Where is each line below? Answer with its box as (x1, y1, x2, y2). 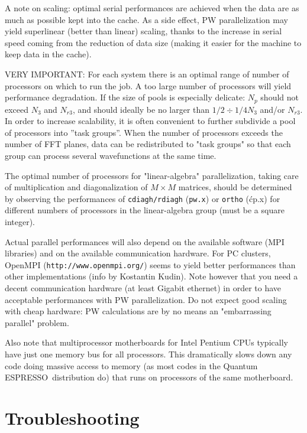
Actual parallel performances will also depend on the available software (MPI (5, 235, 285, 248)
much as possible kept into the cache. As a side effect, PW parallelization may (5, 13, 288, 25)
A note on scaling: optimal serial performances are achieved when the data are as (5, 2, 299, 14)
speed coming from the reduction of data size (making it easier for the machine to (5, 36, 302, 48)
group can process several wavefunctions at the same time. (5, 149, 216, 161)
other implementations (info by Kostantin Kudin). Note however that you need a (5, 270, 298, 282)
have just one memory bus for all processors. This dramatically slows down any (5, 348, 292, 360)
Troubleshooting (5, 405, 140, 429)
